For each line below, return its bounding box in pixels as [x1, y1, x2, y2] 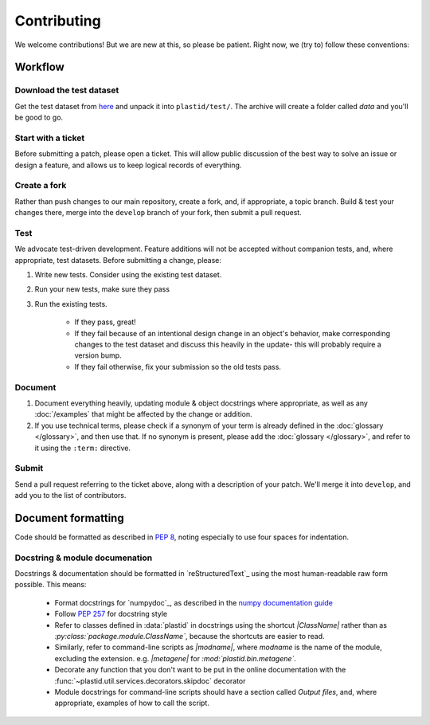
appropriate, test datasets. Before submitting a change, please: [14, 255, 222, 265]
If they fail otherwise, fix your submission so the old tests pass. [74, 362, 282, 371]
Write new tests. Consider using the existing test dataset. [34, 270, 222, 280]
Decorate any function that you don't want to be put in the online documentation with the [54, 665, 346, 675]
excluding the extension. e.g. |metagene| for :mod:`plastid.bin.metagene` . [54, 653, 296, 663]
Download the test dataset [14, 84, 119, 96]
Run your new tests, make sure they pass [34, 284, 170, 294]
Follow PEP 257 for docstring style [54, 609, 168, 619]
